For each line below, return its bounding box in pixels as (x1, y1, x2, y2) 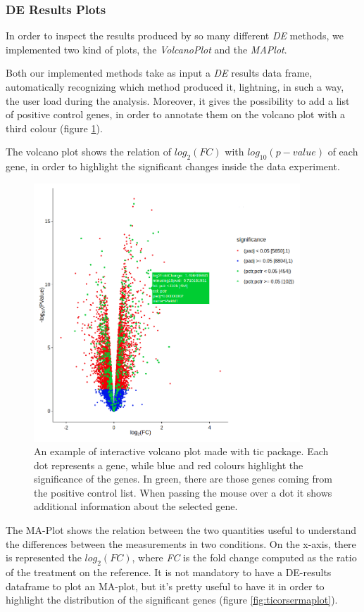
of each (327, 144, 358, 159)
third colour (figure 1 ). (6, 120, 103, 135)
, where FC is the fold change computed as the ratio (132, 550, 357, 565)
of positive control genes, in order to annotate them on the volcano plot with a (6, 107, 346, 122)
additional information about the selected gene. (34, 499, 238, 514)
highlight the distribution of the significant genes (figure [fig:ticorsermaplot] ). (6, 592, 338, 607)
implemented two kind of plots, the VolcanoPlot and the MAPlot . (6, 42, 287, 56)
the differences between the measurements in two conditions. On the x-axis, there (6, 536, 356, 551)
